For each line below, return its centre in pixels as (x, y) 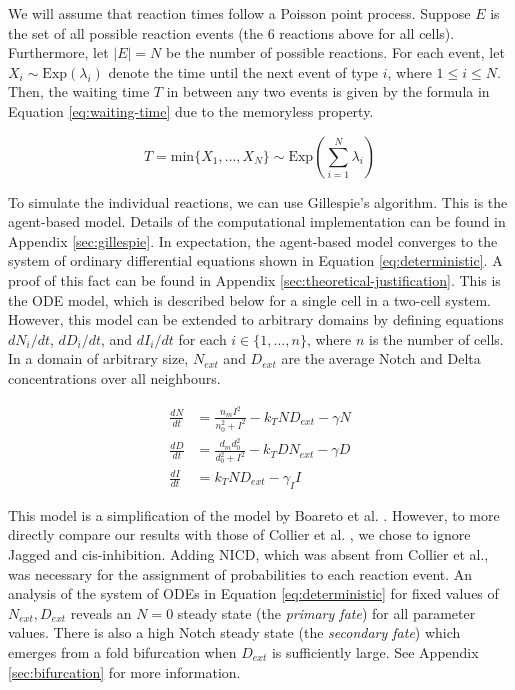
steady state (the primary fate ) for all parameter (326, 612)
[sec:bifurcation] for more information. (124, 671)
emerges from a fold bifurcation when (122, 651)
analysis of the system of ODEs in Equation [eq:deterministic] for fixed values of (253, 593)
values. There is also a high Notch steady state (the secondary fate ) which (234, 632)
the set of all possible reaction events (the (136, 32)
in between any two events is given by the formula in (328, 91)
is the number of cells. (436, 338)
